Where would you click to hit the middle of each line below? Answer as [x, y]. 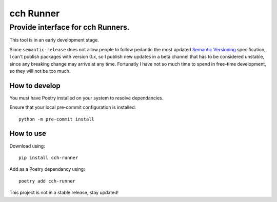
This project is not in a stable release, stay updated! [64, 193]
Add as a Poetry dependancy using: [47, 169]
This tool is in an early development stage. [54, 40]
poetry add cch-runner [47, 181]
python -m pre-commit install [57, 119]
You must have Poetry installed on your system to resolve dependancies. [86, 98]
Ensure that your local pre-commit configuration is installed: [73, 107]
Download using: [27, 146]
